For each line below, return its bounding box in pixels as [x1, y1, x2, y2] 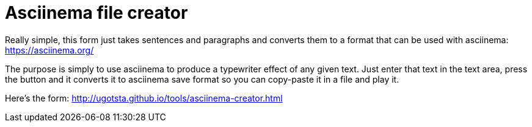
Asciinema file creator [5, 2, 188, 23]
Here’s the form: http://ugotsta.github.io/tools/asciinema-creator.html [5, 92, 283, 103]
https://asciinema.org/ [5, 44, 94, 55]
